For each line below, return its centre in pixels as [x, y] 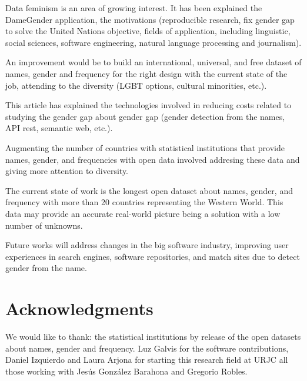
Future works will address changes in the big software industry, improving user [147, 245]
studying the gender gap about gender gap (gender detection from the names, [145, 116]
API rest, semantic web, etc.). [59, 128]
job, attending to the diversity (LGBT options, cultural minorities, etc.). [136, 85]
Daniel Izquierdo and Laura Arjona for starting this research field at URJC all [147, 360]
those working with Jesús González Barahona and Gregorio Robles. [126, 371]
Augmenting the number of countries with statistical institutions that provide [145, 147]
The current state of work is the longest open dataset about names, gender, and [149, 190]
